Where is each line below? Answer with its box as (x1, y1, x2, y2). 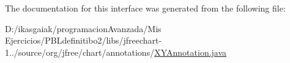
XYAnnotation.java (154, 45, 227, 58)
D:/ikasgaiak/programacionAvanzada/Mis (5, 22, 162, 35)
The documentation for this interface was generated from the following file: (5, 2, 286, 14)
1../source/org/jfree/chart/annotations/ (5, 45, 155, 58)
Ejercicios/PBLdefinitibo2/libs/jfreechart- (5, 34, 162, 47)
